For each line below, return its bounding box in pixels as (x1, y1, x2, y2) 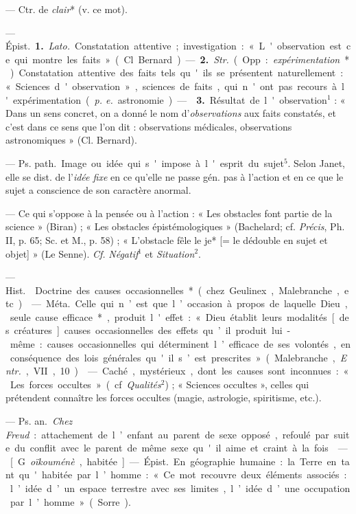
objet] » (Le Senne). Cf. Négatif (5, 246, 139, 260)
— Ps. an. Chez (5, 414, 73, 428)
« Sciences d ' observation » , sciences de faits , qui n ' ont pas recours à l (5, 78, 344, 93)
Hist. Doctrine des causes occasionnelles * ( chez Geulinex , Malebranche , (5, 282, 340, 297)
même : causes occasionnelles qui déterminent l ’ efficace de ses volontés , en (10, 337, 351, 351)
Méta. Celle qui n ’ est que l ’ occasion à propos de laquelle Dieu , (46, 296, 348, 311)
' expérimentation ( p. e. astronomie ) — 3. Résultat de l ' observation (5, 92, 327, 107)
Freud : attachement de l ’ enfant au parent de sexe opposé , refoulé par (5, 427, 329, 441)
